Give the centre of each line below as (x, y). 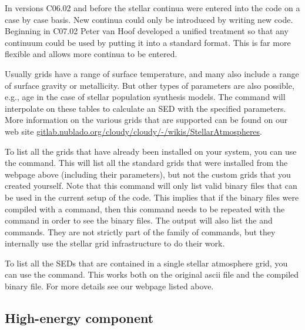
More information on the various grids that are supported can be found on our (146, 120)
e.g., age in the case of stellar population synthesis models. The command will (145, 97)
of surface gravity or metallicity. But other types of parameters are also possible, (150, 85)
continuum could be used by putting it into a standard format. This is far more (148, 42)
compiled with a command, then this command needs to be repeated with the (145, 209)
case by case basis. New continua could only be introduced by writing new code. (149, 19)
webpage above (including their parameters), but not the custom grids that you (148, 174)
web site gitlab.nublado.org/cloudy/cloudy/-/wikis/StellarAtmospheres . (134, 131)
